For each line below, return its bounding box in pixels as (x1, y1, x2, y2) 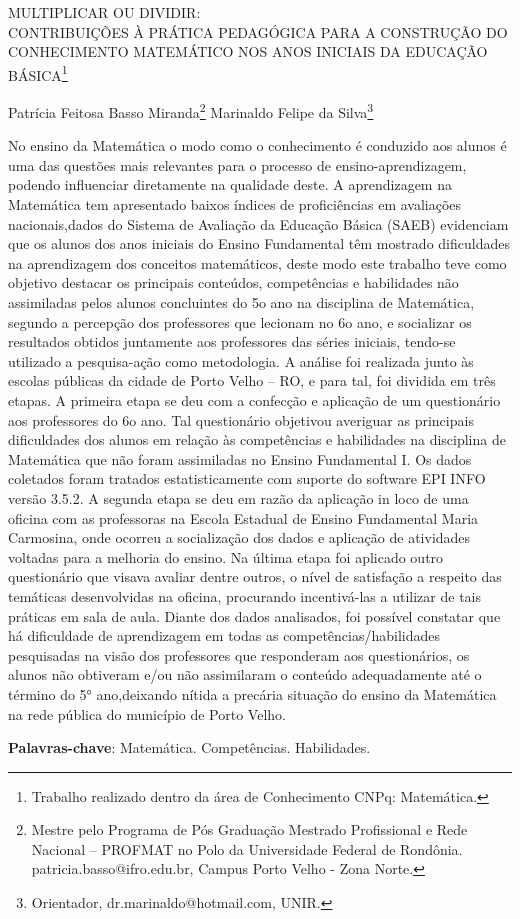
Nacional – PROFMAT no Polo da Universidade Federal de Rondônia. (31, 838, 463, 859)
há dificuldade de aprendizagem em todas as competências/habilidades (8, 625, 441, 646)
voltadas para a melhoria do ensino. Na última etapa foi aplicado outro (8, 546, 444, 567)
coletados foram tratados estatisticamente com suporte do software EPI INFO (8, 468, 486, 489)
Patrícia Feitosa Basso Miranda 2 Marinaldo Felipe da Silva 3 (8, 99, 374, 122)
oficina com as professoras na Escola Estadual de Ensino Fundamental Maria (8, 507, 479, 528)
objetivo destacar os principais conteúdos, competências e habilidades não (8, 272, 459, 293)
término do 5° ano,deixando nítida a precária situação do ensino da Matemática (8, 683, 497, 704)
